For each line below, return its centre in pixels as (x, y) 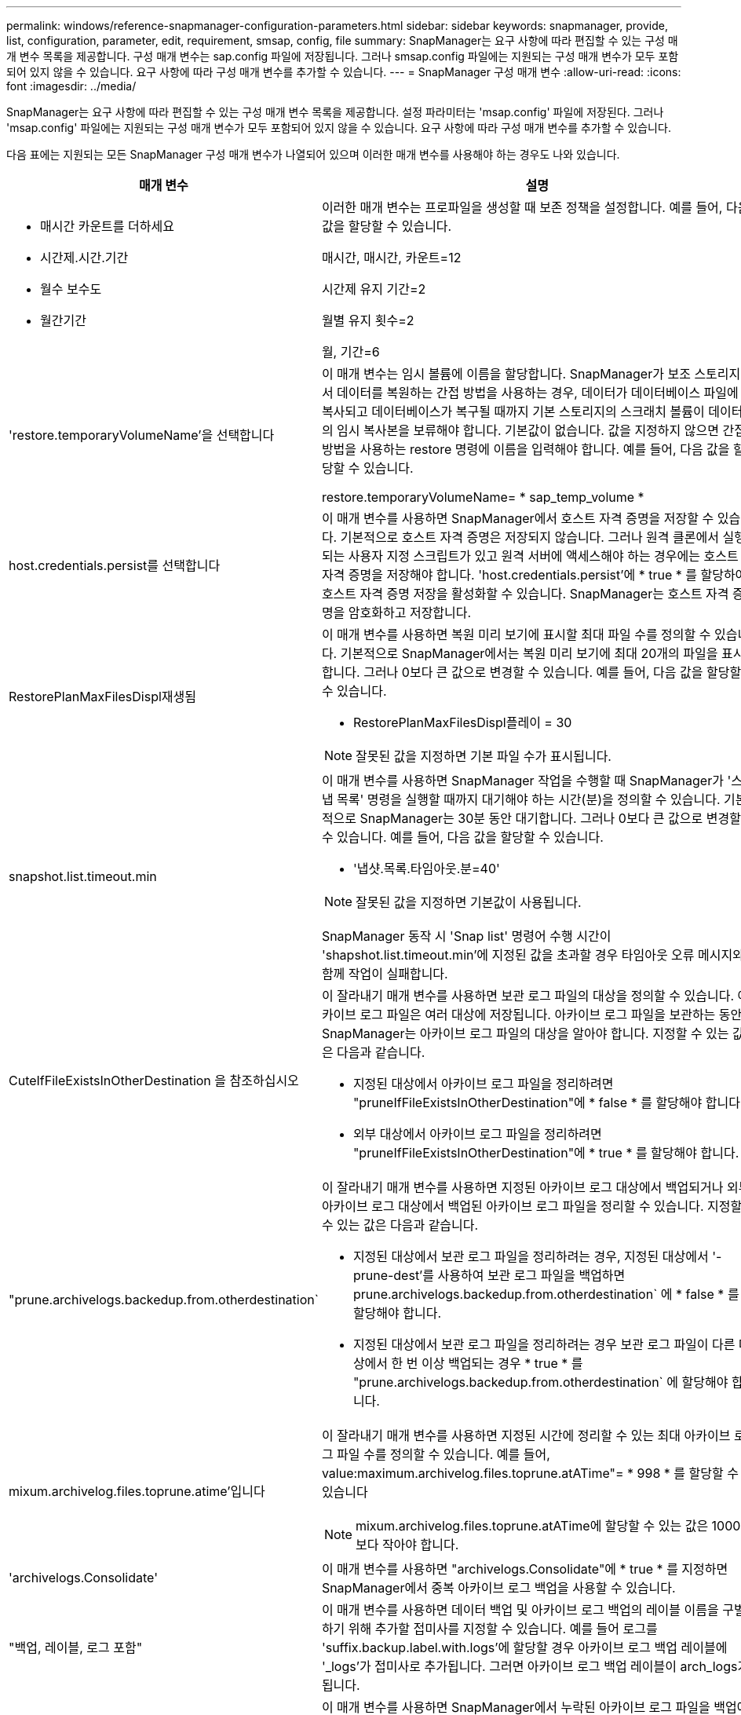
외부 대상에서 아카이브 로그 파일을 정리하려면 (477, 1134)
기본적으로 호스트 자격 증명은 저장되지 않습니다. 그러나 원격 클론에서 (529, 537)
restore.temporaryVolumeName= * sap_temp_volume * (483, 497)
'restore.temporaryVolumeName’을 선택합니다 (142, 435)
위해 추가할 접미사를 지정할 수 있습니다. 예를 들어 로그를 (503, 1629)
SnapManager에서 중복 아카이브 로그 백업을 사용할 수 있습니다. (498, 1588)
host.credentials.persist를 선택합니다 (115, 565)
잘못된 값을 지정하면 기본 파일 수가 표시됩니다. (483, 756)
